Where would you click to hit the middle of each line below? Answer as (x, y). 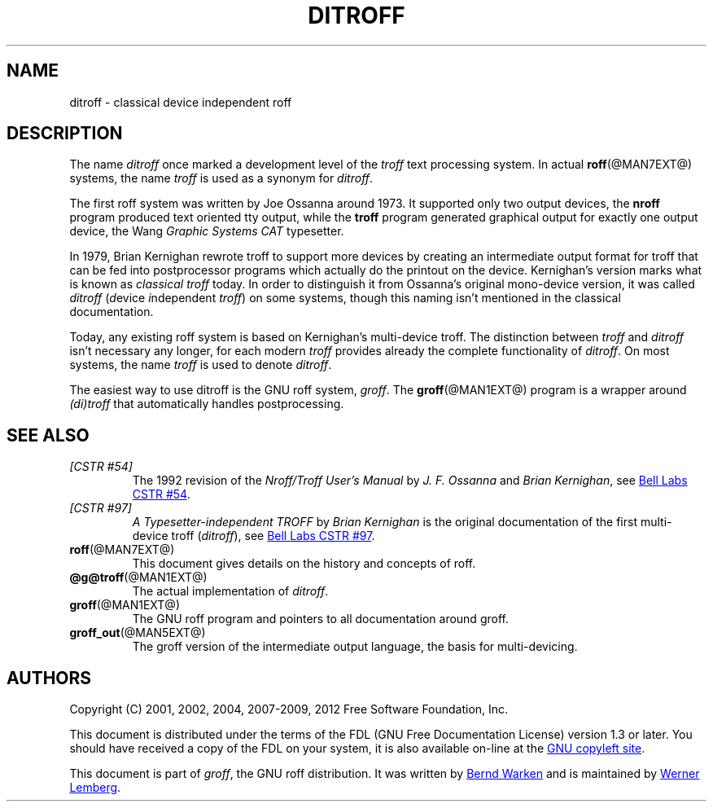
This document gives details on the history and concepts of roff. (304, 564)
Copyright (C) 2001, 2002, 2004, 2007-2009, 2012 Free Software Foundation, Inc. (289, 709)
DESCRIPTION (65, 134)
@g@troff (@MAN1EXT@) (138, 577)
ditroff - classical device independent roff (181, 102)
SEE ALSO (48, 435)
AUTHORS (49, 678)
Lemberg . (95, 788)
